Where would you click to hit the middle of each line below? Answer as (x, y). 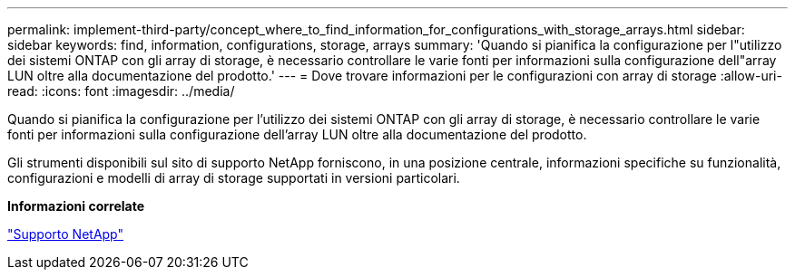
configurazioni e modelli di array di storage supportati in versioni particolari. (234, 178)
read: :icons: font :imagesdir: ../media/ (121, 91)
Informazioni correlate (76, 206)
